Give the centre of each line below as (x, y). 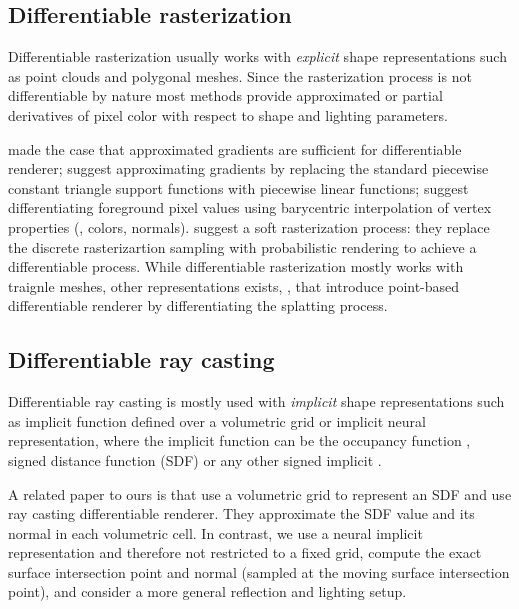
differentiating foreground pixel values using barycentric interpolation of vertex (250, 207)
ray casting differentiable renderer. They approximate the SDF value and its (241, 513)
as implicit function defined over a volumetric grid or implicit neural (217, 420)
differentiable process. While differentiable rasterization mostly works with (236, 266)
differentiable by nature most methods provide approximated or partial (225, 95)
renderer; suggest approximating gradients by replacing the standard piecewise (248, 168)
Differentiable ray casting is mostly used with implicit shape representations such (256, 401)
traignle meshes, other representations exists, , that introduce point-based (234, 285)
